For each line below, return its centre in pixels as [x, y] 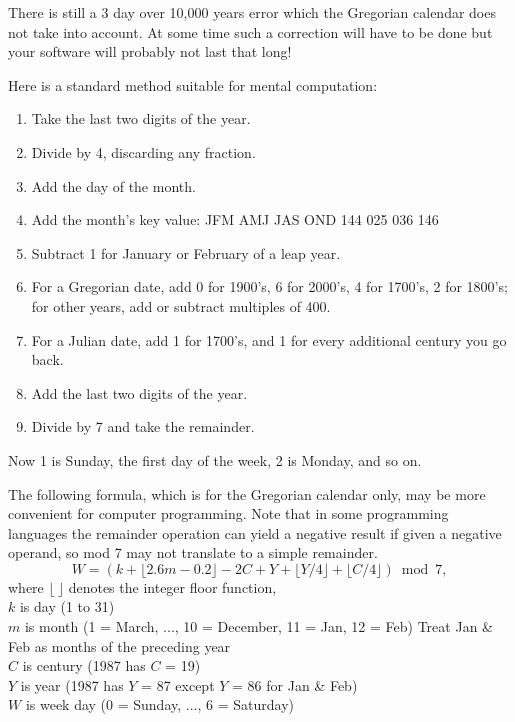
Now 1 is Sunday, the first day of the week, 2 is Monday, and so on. [215, 459]
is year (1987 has [72, 684]
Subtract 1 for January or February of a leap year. [186, 252]
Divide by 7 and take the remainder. [143, 426]
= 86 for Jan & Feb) [295, 684]
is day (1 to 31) [67, 606]
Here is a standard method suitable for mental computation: [193, 84]
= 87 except [178, 684]
